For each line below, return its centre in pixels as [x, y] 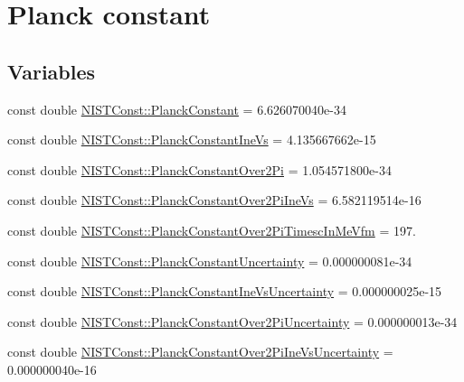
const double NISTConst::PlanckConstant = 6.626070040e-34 [177, 109]
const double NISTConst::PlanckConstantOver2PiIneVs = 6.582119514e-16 [214, 200]
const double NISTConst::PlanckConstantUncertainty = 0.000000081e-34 [210, 261]
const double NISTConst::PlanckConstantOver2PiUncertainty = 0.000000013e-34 [232, 321]
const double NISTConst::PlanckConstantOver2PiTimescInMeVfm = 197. [212, 230]
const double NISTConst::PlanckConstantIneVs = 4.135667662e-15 [192, 140]
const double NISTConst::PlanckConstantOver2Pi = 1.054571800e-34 [199, 169]
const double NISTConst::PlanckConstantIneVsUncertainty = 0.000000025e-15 [225, 291]
